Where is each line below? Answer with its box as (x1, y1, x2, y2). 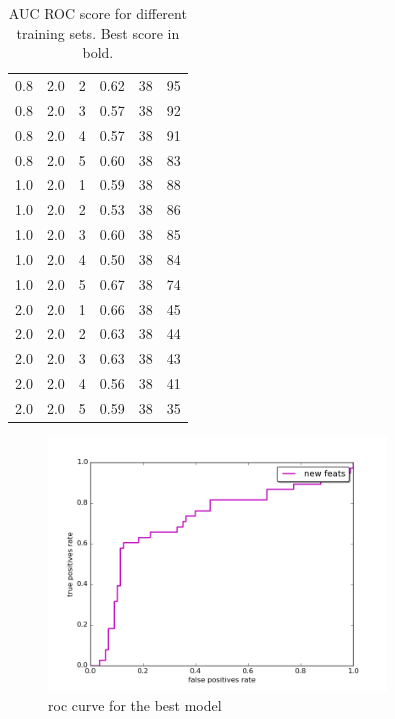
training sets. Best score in (16, 22, 180, 43)
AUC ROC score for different (8, 3, 187, 23)
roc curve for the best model (48, 695, 222, 716)
